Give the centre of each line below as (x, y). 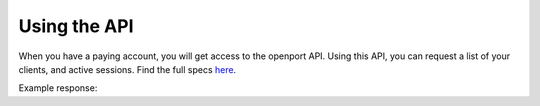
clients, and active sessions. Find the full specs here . (127, 69)
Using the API (76, 26)
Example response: (58, 88)
